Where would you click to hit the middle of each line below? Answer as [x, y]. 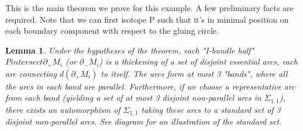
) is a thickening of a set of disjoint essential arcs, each [198, 61]
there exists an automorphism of [63, 109]
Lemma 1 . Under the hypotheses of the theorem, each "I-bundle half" [130, 50]
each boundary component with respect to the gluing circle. [112, 31]
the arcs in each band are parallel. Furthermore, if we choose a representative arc [150, 86]
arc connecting [31, 73]
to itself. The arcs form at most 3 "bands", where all [194, 73]
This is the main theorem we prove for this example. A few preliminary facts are [149, 8]
